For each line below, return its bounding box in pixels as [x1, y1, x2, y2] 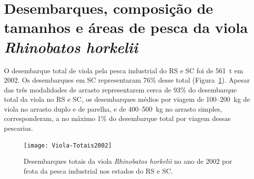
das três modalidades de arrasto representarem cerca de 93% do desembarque [4, 84, 237, 94]
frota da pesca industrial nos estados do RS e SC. [24, 165, 173, 176]
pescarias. [4, 123, 33, 133]
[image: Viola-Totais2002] [24, 142, 112, 149]
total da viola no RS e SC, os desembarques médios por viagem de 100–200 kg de [4, 94, 250, 104]
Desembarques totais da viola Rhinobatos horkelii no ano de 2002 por [24, 156, 232, 166]
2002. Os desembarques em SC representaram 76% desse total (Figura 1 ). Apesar [4, 75, 250, 85]
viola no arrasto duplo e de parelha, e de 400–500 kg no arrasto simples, [4, 103, 222, 114]
